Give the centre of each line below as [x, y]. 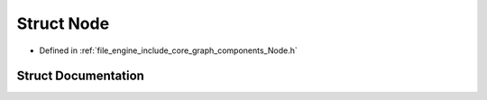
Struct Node [63, 23]
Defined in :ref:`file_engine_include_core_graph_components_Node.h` [168, 50]
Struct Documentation [80, 76]
